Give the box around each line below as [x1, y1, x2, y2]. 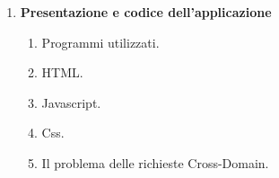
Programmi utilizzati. [41, 32, 160, 51]
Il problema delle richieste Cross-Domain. [41, 153, 269, 172]
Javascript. [41, 93, 101, 111]
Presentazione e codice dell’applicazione [20, 3, 272, 21]
